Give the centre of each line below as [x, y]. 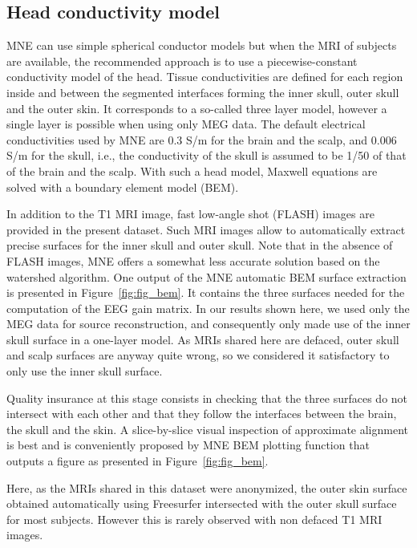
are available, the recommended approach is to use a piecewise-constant [182, 61]
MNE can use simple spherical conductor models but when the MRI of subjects [202, 45]
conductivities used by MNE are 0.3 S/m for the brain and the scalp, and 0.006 [202, 139]
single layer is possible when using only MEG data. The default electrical [186, 124]
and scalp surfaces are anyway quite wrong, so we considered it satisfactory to [198, 355]
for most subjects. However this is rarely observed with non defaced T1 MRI [194, 519]
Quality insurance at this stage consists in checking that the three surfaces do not [207, 398]
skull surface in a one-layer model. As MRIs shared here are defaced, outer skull [203, 339]
